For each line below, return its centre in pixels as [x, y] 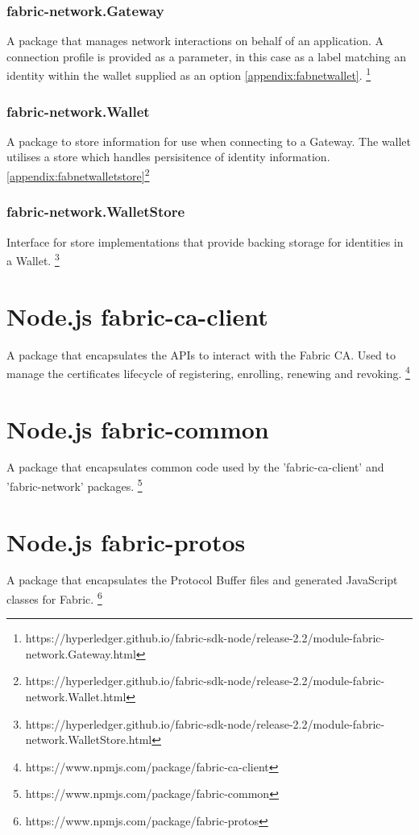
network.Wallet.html [76, 697]
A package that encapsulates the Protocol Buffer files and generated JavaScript [202, 580]
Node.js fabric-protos [126, 541]
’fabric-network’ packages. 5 [75, 485]
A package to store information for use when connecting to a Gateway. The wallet [209, 141]
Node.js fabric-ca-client [137, 316]
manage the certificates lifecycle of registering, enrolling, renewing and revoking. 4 [208, 372]
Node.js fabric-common [138, 428]
